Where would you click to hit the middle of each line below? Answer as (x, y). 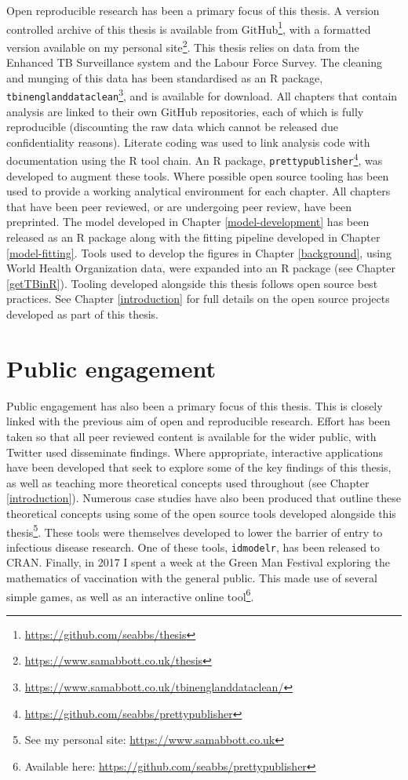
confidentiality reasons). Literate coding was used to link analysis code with (188, 142)
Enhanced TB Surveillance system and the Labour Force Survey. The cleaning (195, 62)
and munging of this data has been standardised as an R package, (165, 77)
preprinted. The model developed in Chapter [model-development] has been (188, 222)
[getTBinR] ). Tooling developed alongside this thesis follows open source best (192, 283)
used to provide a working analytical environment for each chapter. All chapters (199, 191)
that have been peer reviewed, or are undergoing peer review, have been (179, 206)
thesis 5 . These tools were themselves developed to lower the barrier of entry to (195, 530)
